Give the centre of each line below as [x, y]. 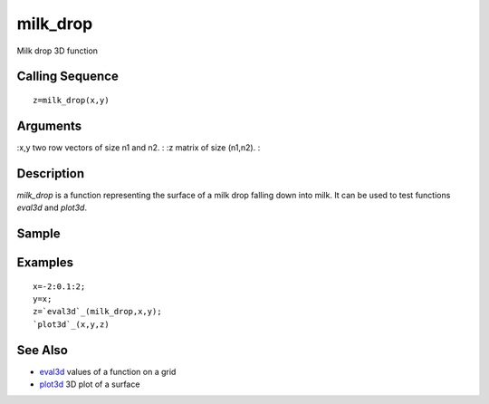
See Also [42, 350]
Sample [38, 233]
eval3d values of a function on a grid [108, 371]
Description [51, 173]
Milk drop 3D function [58, 51]
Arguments [49, 125]
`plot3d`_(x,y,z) [71, 324]
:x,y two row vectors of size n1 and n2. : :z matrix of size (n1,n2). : [139, 147]
